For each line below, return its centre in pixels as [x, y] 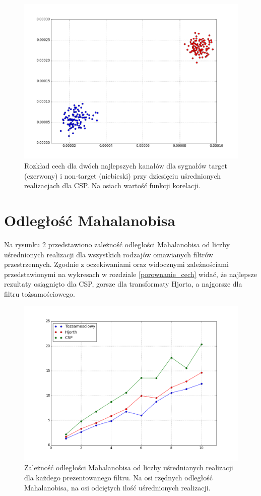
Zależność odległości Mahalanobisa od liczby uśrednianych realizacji [129, 467]
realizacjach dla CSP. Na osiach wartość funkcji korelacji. [112, 185]
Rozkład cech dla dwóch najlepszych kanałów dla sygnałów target [126, 166]
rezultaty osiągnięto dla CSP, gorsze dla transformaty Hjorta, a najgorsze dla [123, 284]
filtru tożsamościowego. [40, 293]
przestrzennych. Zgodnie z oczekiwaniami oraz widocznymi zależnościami [116, 264]
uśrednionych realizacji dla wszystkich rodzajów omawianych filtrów [109, 254]
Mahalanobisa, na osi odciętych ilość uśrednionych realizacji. [117, 487]
